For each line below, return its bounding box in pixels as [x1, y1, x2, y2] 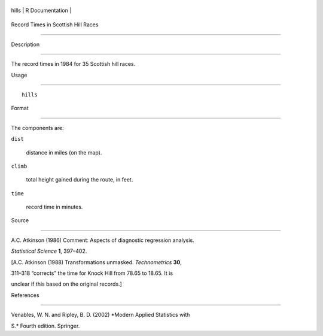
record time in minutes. [26, 204, 83, 211]
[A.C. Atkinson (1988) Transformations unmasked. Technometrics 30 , [11, 258, 182, 266]
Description [11, 41, 40, 48]
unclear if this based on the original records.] [11, 280, 122, 287]
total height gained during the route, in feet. [26, 176, 133, 183]
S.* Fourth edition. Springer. [11, 322, 80, 329]
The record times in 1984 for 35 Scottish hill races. [11, 60, 136, 68]
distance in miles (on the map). [26, 149, 102, 156]
